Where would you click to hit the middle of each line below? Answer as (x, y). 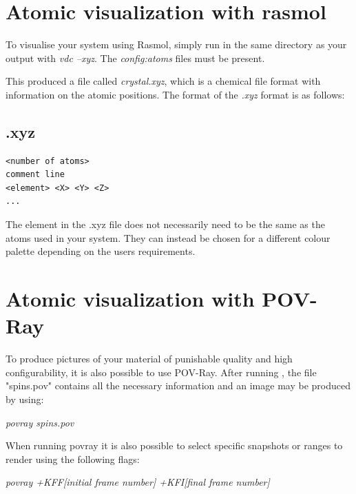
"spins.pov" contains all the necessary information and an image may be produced (178, 385)
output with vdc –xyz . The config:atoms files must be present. (135, 58)
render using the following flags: (73, 459)
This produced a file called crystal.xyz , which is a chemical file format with (163, 81)
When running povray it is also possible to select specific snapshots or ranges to (174, 445)
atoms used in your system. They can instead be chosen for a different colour (168, 237)
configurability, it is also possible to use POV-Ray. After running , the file (161, 372)
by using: (25, 399)
